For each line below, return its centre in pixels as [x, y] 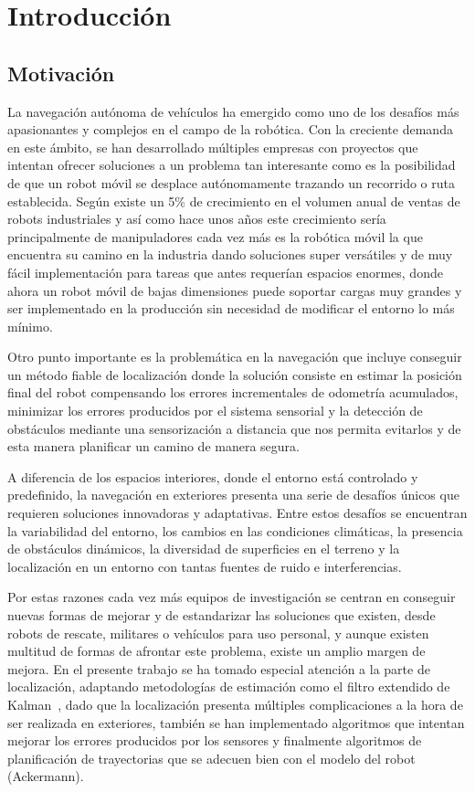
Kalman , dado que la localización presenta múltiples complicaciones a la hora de [235, 704]
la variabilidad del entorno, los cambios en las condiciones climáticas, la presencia [235, 530]
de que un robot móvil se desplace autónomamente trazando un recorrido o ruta [231, 182]
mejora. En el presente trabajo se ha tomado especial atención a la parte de [219, 668]
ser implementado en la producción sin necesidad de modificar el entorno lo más [231, 308]
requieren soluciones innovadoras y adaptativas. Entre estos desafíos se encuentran [237, 513]
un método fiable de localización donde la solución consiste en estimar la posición [235, 374]
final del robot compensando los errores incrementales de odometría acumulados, [233, 392]
